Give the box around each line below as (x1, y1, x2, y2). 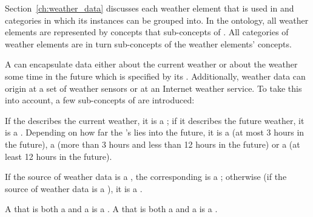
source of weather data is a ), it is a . (5, 182, 143, 195)
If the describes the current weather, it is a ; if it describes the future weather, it (5, 114, 305, 126)
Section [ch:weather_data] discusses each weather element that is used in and (5, 2, 294, 14)
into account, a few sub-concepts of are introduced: (5, 94, 195, 106)
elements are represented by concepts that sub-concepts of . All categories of (5, 26, 289, 38)
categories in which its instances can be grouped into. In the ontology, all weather (5, 13, 309, 26)
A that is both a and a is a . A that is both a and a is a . (5, 202, 218, 215)
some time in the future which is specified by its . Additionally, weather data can (5, 69, 306, 82)
